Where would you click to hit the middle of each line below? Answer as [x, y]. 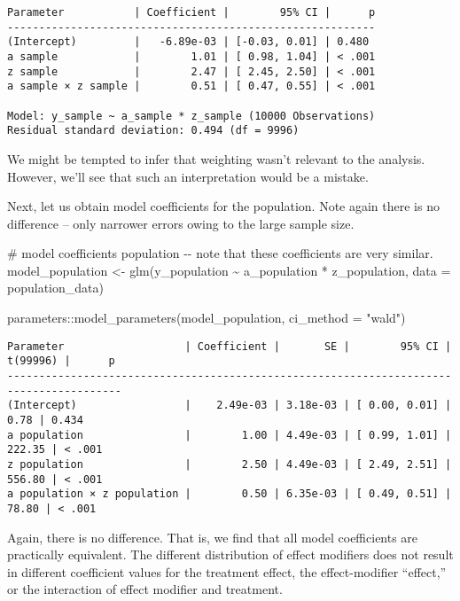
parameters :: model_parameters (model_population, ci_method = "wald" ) [207, 318]
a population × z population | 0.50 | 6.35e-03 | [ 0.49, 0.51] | [230, 494]
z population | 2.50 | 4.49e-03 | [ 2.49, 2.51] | [230, 464]
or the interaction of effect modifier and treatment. [145, 589]
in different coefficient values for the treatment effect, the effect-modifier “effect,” [227, 571]
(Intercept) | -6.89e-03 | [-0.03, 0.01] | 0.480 [188, 42]
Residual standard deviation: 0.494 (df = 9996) [153, 131]
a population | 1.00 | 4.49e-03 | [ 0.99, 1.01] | [230, 435]
